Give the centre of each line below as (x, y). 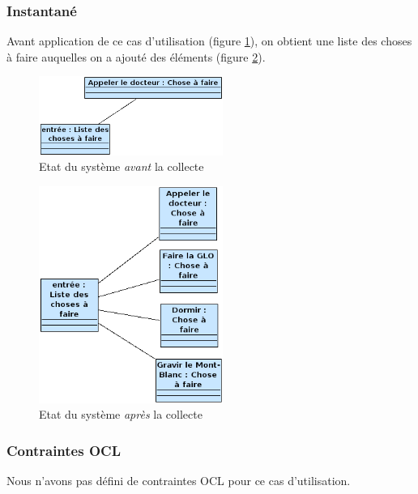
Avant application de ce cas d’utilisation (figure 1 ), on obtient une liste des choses (209, 41)
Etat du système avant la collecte (122, 166)
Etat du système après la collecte (121, 414)
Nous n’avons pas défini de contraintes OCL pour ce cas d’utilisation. (179, 481)
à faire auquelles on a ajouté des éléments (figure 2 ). (136, 56)
